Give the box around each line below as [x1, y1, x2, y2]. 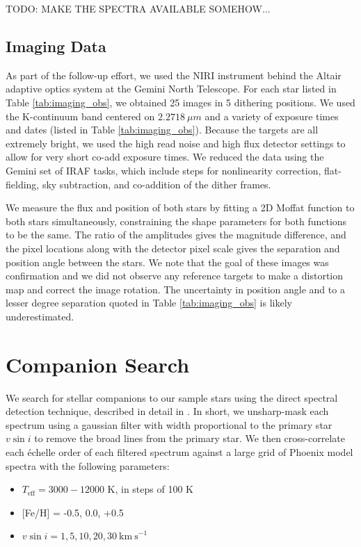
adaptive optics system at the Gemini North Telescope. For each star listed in [6, 81, 337, 96]
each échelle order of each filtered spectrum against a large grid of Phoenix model [6, 444, 353, 459]
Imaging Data [6, 35, 106, 56]
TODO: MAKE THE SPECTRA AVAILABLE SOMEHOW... [6, 1, 271, 15]
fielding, [6, 177, 40, 191]
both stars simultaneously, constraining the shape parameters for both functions [6, 213, 347, 228]
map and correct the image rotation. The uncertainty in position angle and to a [6, 281, 345, 296]
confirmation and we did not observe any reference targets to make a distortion [6, 268, 344, 283]
